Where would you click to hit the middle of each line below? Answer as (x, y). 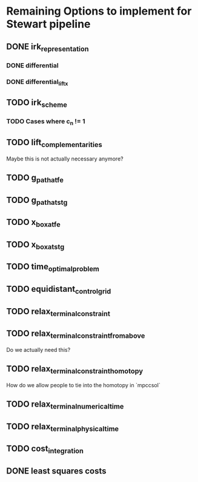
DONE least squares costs (56, 471)
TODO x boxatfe (33, 223)
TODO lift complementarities (54, 143)
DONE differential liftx (37, 82)
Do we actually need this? (38, 349)
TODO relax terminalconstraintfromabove (76, 334)
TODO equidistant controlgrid (59, 290)
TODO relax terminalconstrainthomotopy (75, 370)
